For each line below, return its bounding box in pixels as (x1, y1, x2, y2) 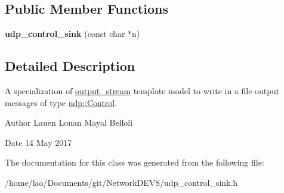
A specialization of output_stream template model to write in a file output (5, 85, 280, 96)
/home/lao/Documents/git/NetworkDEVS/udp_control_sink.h (5, 176, 238, 188)
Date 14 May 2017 (5, 136, 72, 148)
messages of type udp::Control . (5, 96, 118, 108)
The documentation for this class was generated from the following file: (5, 156, 264, 169)
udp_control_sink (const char (5, 27, 125, 40)
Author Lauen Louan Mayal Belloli (5, 116, 133, 129)
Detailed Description (5, 57, 135, 75)
